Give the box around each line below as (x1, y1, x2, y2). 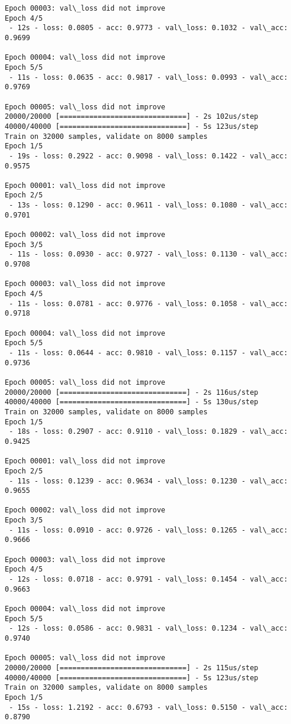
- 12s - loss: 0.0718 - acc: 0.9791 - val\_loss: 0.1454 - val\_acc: (9, 575, 288, 584)
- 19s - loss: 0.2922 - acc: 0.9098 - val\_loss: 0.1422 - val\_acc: (9, 151, 288, 160)
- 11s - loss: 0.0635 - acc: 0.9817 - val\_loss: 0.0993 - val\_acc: (9, 73, 288, 82)
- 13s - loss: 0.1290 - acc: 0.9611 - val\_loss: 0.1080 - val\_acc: (9, 201, 288, 210)
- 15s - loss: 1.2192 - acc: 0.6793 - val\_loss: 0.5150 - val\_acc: (9, 703, 288, 712)
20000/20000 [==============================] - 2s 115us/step (5, 663, 259, 672)
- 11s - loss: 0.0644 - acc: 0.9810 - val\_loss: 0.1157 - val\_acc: (9, 348, 288, 357)
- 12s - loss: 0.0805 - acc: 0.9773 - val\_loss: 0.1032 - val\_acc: (9, 24, 288, 33)
